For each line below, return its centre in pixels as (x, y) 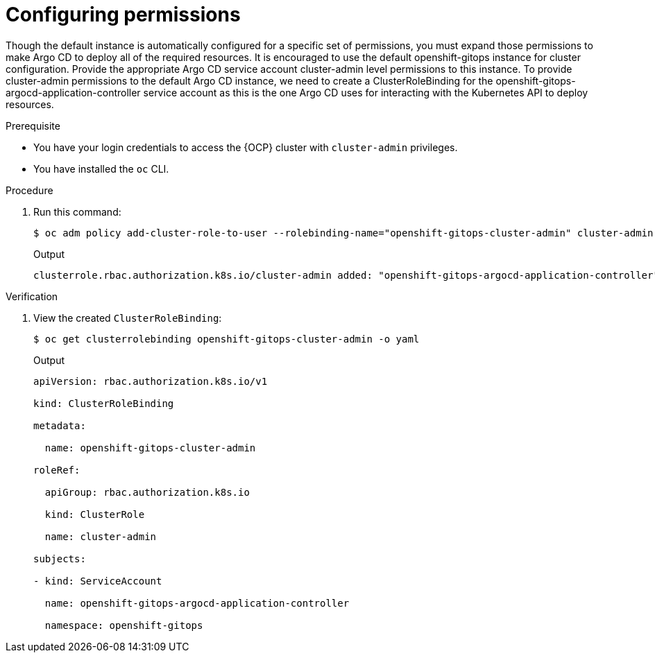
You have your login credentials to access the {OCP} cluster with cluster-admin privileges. (246, 147)
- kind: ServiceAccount (98, 581)
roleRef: (57, 470)
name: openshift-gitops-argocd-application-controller (197, 603)
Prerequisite (33, 125)
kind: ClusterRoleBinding (104, 403)
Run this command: (77, 211)
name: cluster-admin (101, 536)
